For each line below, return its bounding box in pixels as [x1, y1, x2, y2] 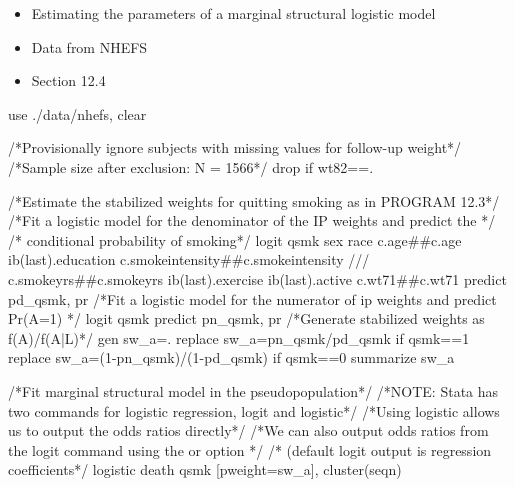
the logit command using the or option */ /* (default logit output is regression [8, 439, 492, 460]
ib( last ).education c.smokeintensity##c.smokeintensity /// [8, 249, 370, 270]
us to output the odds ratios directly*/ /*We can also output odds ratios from [8, 420, 489, 441]
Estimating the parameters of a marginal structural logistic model [31, 3, 436, 23]
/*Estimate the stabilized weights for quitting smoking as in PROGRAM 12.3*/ [8, 190, 500, 211]
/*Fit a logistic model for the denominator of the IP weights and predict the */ [8, 210, 496, 231]
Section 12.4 [31, 70, 106, 91]
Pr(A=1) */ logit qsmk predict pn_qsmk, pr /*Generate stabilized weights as [8, 308, 485, 329]
